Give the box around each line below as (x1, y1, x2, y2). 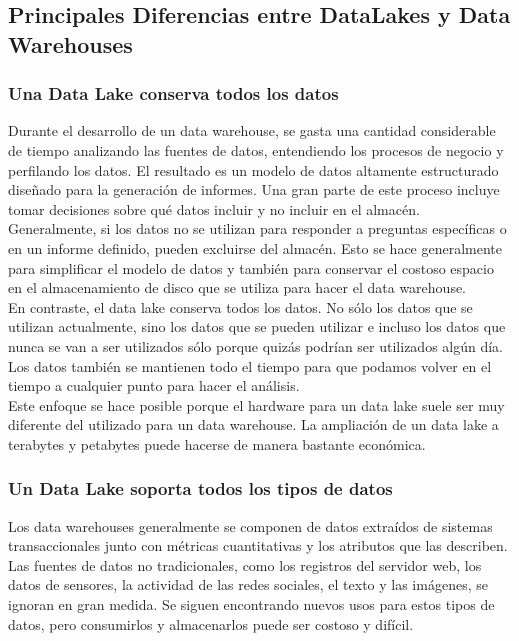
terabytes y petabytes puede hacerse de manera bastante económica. (8, 433, 426, 454)
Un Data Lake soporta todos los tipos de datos (8, 476, 393, 501)
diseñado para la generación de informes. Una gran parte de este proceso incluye (8, 179, 500, 200)
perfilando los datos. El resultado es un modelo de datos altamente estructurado (8, 159, 499, 180)
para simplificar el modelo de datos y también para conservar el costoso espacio (8, 257, 494, 278)
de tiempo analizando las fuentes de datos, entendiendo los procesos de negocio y (8, 139, 504, 160)
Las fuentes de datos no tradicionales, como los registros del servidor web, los (8, 554, 482, 575)
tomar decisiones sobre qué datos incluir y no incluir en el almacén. (8, 198, 420, 219)
